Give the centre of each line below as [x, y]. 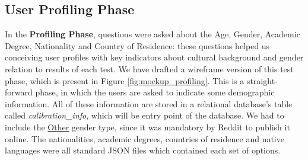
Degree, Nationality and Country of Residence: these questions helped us [137, 45]
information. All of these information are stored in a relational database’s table [149, 103]
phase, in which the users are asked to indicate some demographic [155, 92]
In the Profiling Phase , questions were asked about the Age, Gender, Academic [153, 34]
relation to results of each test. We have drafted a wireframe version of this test [149, 68]
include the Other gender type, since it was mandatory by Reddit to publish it [147, 127]
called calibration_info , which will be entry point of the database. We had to [145, 115]
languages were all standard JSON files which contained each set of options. [143, 150]
